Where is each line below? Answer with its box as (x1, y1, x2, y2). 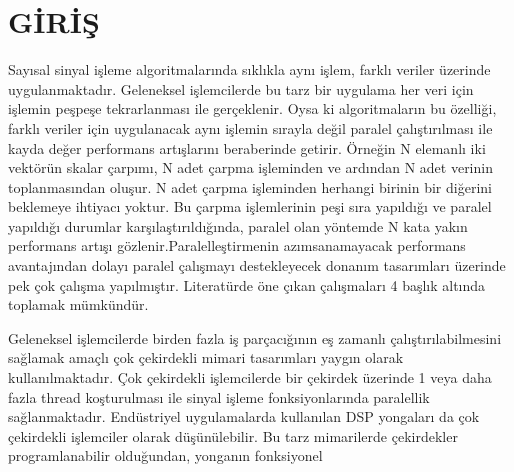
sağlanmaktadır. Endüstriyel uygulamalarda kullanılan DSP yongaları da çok (8, 406, 480, 427)
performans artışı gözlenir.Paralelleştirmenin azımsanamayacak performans (8, 235, 466, 256)
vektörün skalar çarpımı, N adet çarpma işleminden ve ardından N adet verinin (8, 157, 493, 178)
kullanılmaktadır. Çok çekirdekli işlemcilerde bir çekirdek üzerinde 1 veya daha (8, 367, 492, 388)
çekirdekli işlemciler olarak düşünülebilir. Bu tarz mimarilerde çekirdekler (8, 425, 458, 446)
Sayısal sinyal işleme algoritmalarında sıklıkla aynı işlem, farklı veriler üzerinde (8, 59, 491, 80)
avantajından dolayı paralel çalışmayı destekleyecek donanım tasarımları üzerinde (8, 255, 506, 276)
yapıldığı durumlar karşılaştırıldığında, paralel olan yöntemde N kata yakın (8, 215, 468, 236)
